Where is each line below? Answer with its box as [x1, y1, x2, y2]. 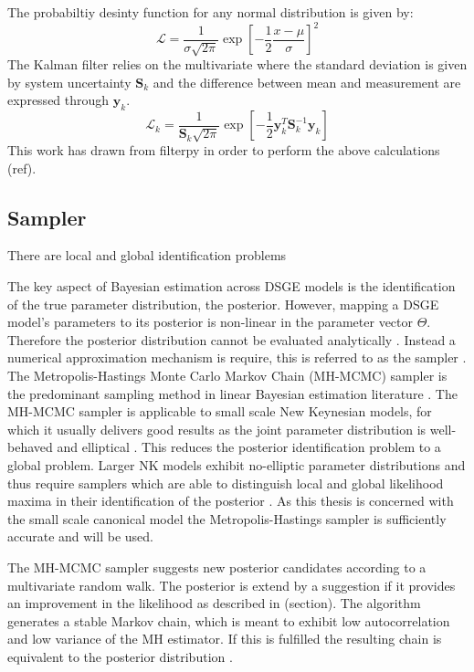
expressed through [7, 90, 110, 110]
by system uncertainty [7, 72, 132, 91]
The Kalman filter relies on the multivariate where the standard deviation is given [7, 55, 468, 74]
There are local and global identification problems [7, 246, 287, 265]
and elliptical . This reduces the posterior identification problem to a [57, 437, 441, 457]
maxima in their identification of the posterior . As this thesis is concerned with [7, 491, 454, 510]
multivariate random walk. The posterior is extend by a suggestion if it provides [7, 575, 456, 594]
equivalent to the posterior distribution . [7, 646, 233, 666]
